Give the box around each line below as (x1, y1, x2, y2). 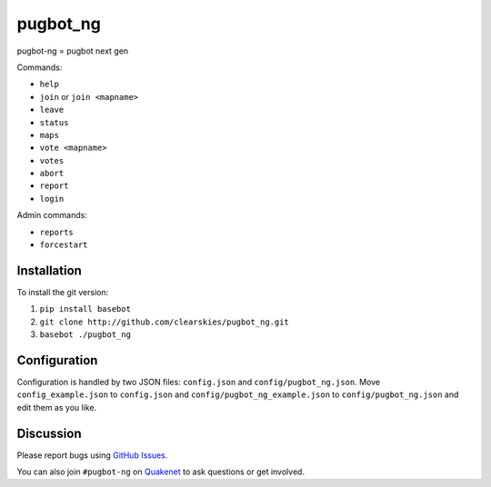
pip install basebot (39, 304, 132, 314)
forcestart (39, 240, 88, 250)
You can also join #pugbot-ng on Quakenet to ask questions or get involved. (16, 466, 305, 477)
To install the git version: (16, 286, 109, 297)
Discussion (16, 425, 82, 441)
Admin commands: (16, 210, 88, 221)
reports (39, 227, 75, 237)
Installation (16, 263, 82, 278)
